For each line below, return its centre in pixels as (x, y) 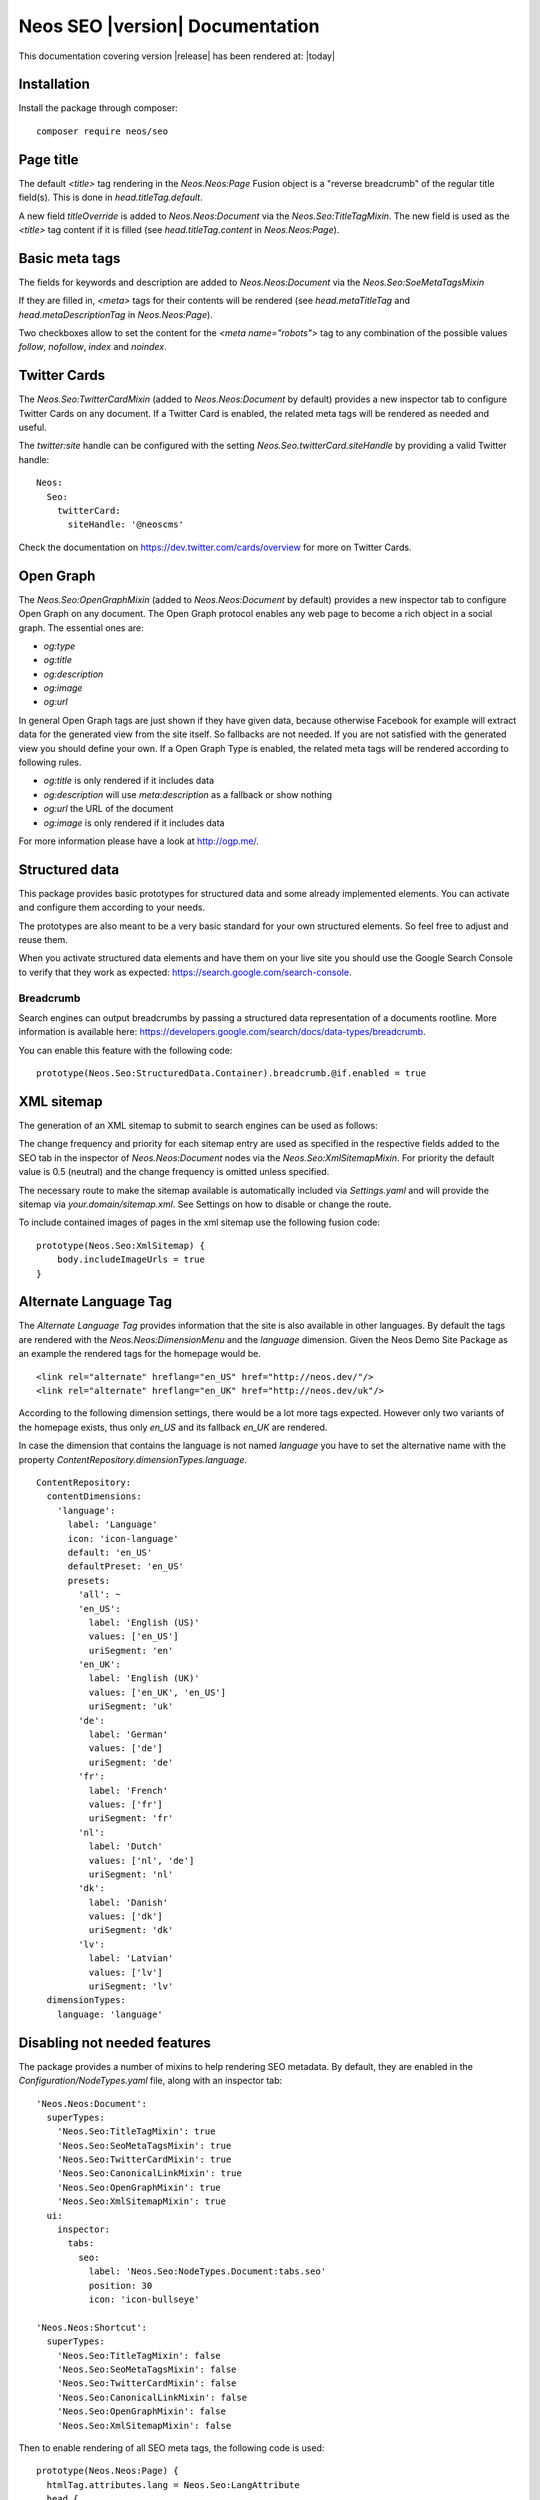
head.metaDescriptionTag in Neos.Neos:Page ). (116, 314)
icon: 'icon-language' (123, 1538)
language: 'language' (110, 2014)
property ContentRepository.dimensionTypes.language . (133, 1459)
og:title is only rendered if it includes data (129, 781)
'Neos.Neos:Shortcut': (92, 2327)
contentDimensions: (94, 1496)
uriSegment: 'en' (131, 1650)
